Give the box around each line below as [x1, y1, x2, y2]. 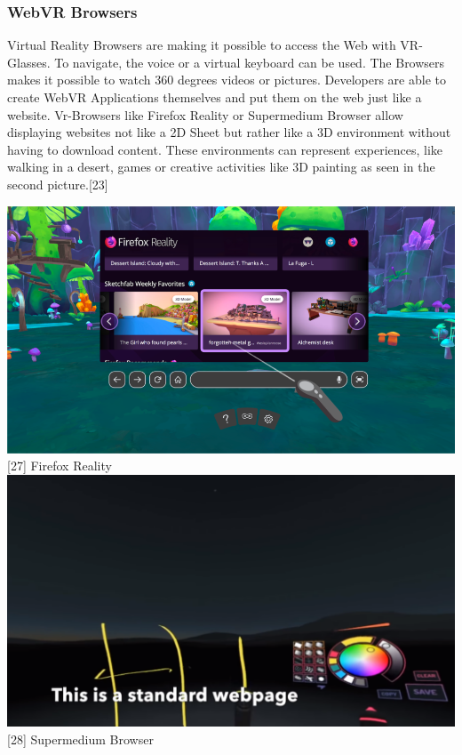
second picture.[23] [7, 174, 108, 193]
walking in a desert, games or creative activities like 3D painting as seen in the [7, 157, 435, 176]
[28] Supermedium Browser [7, 730, 154, 749]
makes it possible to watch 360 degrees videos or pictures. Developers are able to [7, 70, 446, 89]
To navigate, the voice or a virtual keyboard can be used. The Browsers [54, 52, 445, 71]
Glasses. [7, 52, 51, 71]
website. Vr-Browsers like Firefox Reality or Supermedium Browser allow [7, 105, 403, 124]
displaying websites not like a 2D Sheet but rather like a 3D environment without [7, 123, 451, 141]
